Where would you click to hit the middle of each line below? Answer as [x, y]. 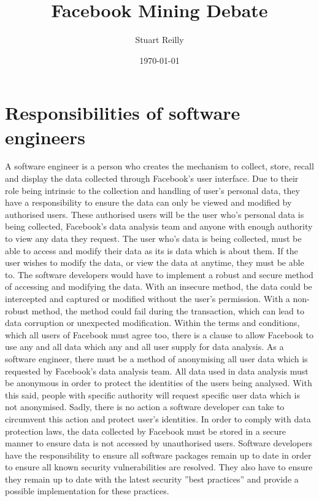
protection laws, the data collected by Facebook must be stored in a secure [145, 431]
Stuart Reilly [159, 40]
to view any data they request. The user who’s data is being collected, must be [153, 238]
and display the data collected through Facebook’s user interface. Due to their [152, 178]
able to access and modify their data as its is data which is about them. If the [152, 250]
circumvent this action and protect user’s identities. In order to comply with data [158, 418]
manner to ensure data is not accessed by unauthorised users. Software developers [159, 443]
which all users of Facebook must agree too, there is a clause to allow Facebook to [159, 334]
